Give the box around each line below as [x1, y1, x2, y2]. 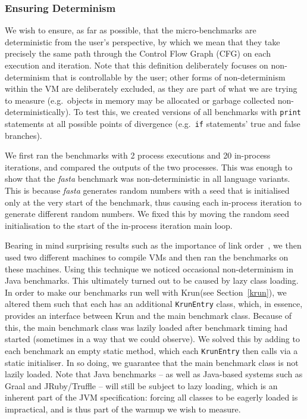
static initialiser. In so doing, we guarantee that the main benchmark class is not [5, 356, 299, 368]
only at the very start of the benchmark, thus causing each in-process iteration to [5, 195, 302, 208]
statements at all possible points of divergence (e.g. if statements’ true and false [5, 117, 300, 130]
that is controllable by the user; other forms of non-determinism [52, 70, 286, 83]
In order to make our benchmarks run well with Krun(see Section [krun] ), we [5, 285, 287, 298]
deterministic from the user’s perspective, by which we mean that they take [5, 35, 280, 48]
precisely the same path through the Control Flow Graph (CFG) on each [5, 47, 271, 60]
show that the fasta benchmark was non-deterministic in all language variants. [5, 172, 290, 185]
